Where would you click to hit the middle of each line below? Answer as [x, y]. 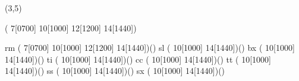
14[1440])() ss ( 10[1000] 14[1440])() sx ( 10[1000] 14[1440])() [115, 71]
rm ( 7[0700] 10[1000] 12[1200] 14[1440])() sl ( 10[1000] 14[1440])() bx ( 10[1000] [150, 48]
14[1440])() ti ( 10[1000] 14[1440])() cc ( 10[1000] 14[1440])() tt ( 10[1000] [138, 59]
